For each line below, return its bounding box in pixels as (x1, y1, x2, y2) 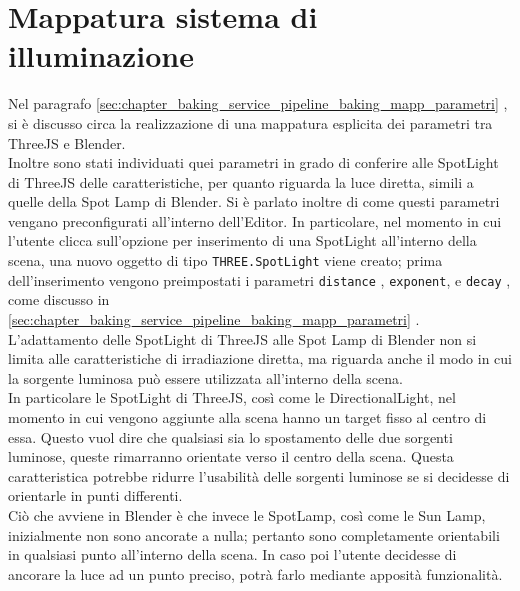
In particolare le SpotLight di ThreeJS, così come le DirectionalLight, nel (8, 387, 456, 408)
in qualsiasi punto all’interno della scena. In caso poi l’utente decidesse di (8, 544, 457, 565)
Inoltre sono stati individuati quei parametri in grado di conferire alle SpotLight (8, 152, 499, 173)
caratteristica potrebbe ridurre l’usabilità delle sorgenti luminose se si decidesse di (8, 465, 510, 486)
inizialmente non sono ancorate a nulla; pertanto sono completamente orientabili (8, 524, 500, 545)
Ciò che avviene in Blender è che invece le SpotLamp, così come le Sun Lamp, (8, 504, 486, 525)
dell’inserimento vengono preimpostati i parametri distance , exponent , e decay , (8, 269, 511, 290)
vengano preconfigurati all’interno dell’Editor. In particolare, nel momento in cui (8, 210, 502, 231)
